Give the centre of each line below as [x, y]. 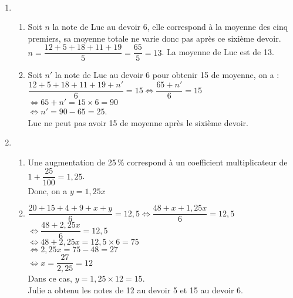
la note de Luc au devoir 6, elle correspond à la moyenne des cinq [170, 27]
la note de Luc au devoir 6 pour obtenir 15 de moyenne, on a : [167, 75]
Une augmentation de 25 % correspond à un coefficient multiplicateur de [158, 162]
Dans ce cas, [50, 278]
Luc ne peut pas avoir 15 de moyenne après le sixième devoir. [138, 122]
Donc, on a [48, 190]
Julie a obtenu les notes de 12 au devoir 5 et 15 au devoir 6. [135, 289]
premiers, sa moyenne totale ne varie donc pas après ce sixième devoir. [154, 38]
